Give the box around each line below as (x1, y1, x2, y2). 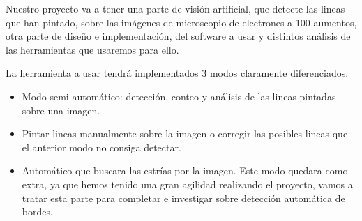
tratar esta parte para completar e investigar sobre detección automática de (22, 190, 345, 205)
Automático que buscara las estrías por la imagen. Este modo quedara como (22, 163, 348, 178)
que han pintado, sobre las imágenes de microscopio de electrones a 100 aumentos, (6, 15, 357, 29)
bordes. (22, 204, 53, 219)
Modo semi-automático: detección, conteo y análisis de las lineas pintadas (22, 89, 336, 103)
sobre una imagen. (22, 102, 100, 117)
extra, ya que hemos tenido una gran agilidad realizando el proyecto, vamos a (22, 176, 353, 191)
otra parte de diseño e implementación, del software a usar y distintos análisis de (6, 29, 351, 43)
